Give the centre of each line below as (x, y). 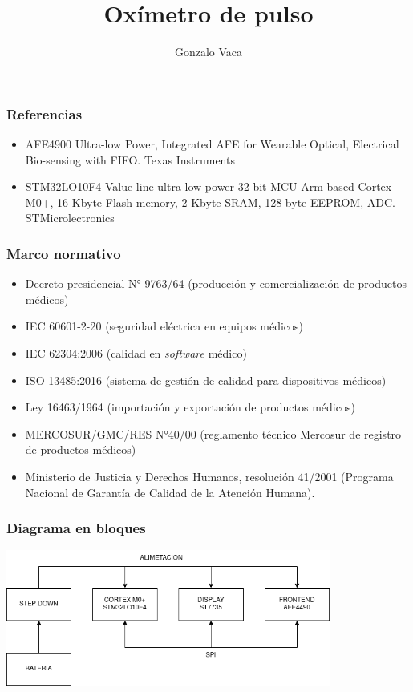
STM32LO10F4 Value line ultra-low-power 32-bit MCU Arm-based (190, 186)
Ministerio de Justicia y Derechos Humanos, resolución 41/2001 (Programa (209, 476)
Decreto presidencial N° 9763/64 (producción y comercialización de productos (216, 283)
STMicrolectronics (70, 218)
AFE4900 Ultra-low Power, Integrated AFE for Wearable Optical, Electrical (212, 144)
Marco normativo (64, 253)
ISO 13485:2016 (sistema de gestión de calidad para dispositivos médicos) (206, 380)
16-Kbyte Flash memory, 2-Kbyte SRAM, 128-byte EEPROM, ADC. (226, 202)
